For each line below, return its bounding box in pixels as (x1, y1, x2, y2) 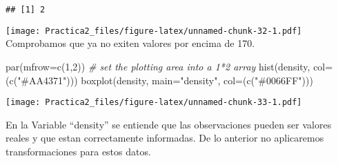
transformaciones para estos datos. (6, 144, 151, 158)
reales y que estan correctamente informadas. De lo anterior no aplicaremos (6, 131, 324, 145)
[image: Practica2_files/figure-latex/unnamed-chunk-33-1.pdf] (6, 97, 302, 108)
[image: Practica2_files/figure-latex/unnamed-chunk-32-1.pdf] (6, 26, 302, 36)
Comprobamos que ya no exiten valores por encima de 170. (6, 36, 255, 50)
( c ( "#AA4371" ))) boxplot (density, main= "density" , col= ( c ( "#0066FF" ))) (6, 73, 313, 87)
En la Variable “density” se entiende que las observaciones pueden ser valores (6, 117, 332, 131)
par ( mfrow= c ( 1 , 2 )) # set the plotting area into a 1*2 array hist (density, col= (6, 59, 333, 73)
